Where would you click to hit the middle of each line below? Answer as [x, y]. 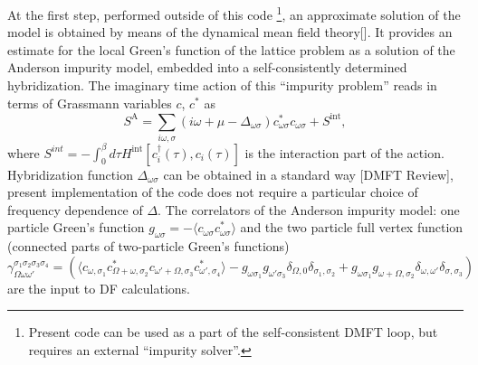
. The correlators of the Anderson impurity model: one [309, 209]
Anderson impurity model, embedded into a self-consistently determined [207, 67]
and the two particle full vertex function [352, 227]
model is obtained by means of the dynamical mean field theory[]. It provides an [230, 32]
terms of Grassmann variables [90, 103]
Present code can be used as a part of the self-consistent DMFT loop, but [233, 332]
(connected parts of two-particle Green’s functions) [148, 246]
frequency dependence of [75, 209]
